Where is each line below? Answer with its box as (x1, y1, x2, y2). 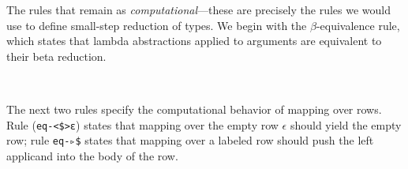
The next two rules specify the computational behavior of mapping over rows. (6, 100, 382, 117)
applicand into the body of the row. (6, 147, 178, 163)
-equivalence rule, (316, 17, 400, 33)
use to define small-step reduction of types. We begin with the (6, 17, 307, 33)
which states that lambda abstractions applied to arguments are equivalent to (6, 32, 382, 49)
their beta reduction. (6, 47, 107, 64)
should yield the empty (290, 116, 402, 133)
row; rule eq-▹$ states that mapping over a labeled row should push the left (6, 132, 374, 148)
